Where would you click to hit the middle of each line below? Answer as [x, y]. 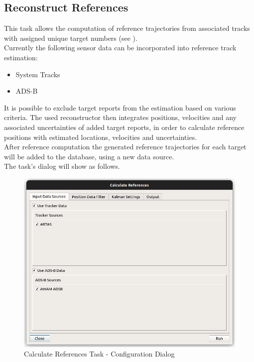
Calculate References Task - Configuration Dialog [99, 354]
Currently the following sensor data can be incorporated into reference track [120, 48]
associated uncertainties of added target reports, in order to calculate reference [124, 127]
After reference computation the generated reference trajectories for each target [125, 147]
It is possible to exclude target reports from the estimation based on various [120, 107]
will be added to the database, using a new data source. [89, 156]
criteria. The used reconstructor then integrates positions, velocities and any [120, 117]
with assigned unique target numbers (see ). [71, 38]
